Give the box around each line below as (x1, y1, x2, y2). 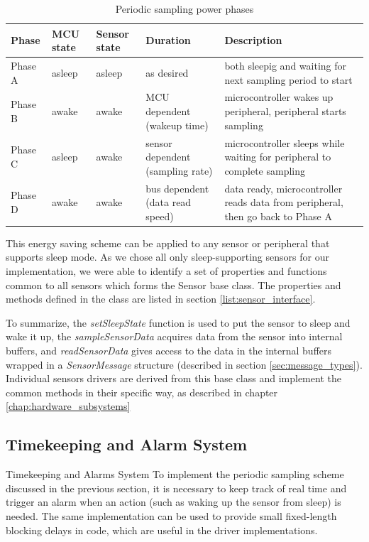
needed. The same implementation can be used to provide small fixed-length (6, 508, 337, 523)
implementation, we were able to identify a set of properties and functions (6, 264, 327, 278)
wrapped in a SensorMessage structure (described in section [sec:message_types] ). (6, 357, 363, 372)
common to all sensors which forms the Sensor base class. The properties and (6, 277, 341, 292)
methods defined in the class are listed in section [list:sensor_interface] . (6, 291, 316, 306)
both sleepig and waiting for (224, 58, 347, 73)
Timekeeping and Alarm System (6, 433, 248, 455)
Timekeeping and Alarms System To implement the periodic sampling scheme (6, 467, 344, 482)
